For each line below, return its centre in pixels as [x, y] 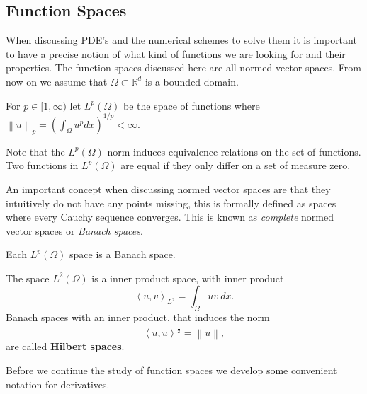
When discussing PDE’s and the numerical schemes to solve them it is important [181, 40]
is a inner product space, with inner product [188, 278]
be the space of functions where [191, 105]
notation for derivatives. [58, 384]
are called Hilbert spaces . [65, 346]
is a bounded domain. [192, 81]
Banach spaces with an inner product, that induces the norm [138, 317]
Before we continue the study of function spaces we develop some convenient [171, 370]
